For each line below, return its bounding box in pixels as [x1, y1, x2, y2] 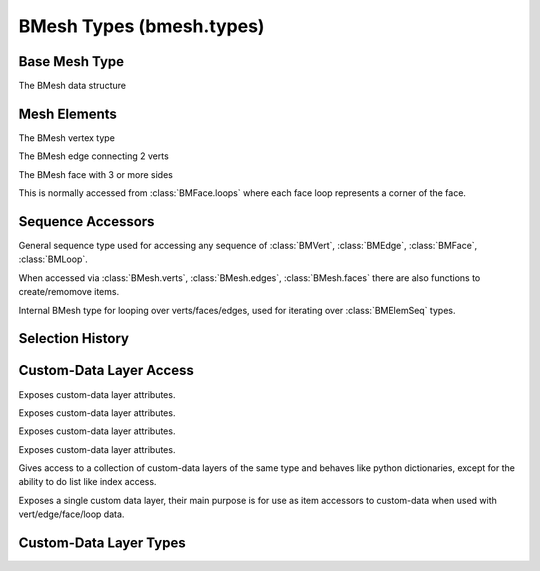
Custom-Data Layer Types [18, 535, 186, 552]
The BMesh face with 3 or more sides [18, 168, 174, 180]
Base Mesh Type [18, 53, 125, 70]
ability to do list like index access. [18, 476, 157, 488]
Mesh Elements [18, 105, 117, 122]
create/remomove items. [18, 286, 120, 298]
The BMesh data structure [18, 80, 127, 92]
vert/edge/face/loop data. [18, 508, 125, 520]
